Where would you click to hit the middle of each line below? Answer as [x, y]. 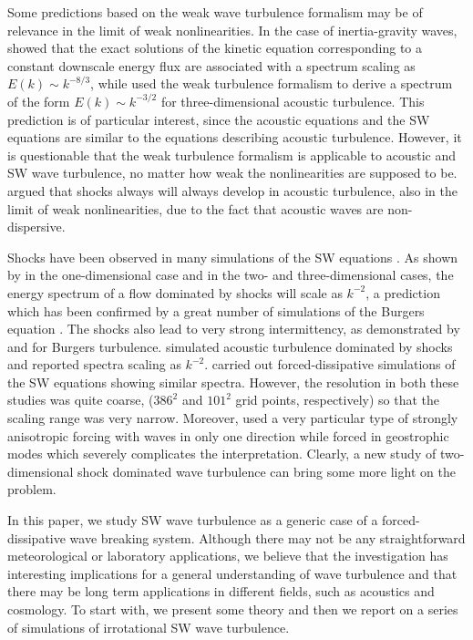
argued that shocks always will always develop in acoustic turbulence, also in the [233, 190]
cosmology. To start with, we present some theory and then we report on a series [233, 609]
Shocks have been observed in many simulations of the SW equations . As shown [233, 257]
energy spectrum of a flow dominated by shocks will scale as [175, 292]
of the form [39, 101]
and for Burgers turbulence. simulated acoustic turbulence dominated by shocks [230, 346]
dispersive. [36, 227]
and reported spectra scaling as [94, 364]
